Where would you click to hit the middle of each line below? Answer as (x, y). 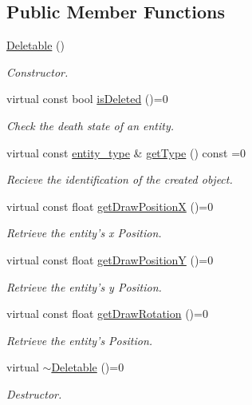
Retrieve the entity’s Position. (80, 340)
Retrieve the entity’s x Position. (84, 233)
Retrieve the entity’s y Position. (84, 286)
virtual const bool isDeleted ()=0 (87, 99)
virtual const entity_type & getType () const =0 (126, 152)
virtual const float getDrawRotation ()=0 (107, 314)
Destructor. (34, 393)
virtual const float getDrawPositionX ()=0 (110, 206)
